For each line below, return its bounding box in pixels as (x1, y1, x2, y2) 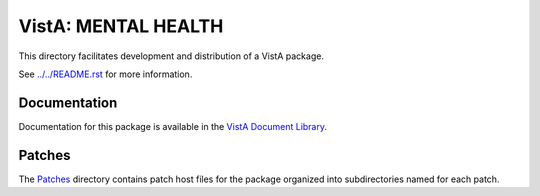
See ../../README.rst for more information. (18, 68, 193, 80)
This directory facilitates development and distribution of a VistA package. (18, 50, 325, 62)
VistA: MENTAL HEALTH (18, 15, 224, 37)
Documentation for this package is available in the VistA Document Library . (18, 120, 328, 132)
